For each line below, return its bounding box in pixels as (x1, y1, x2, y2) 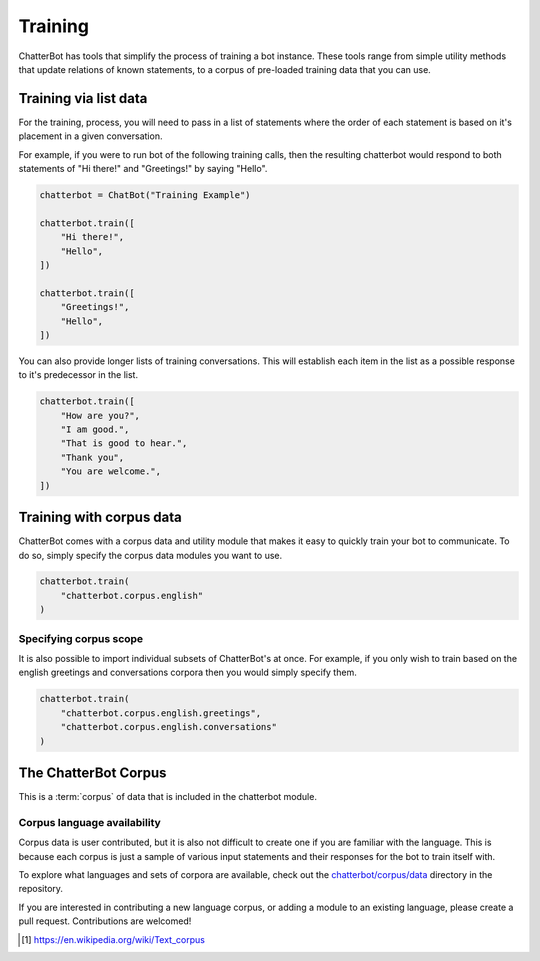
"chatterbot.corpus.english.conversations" (60, 721, 277, 733)
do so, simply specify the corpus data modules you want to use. (18, 549, 283, 561)
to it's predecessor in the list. (18, 369, 139, 381)
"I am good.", (60, 424, 130, 435)
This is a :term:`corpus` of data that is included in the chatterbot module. (18, 791, 317, 803)
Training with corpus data (18, 509, 182, 526)
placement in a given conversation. (18, 130, 163, 142)
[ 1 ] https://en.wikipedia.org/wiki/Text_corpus (21, 933, 205, 945)
